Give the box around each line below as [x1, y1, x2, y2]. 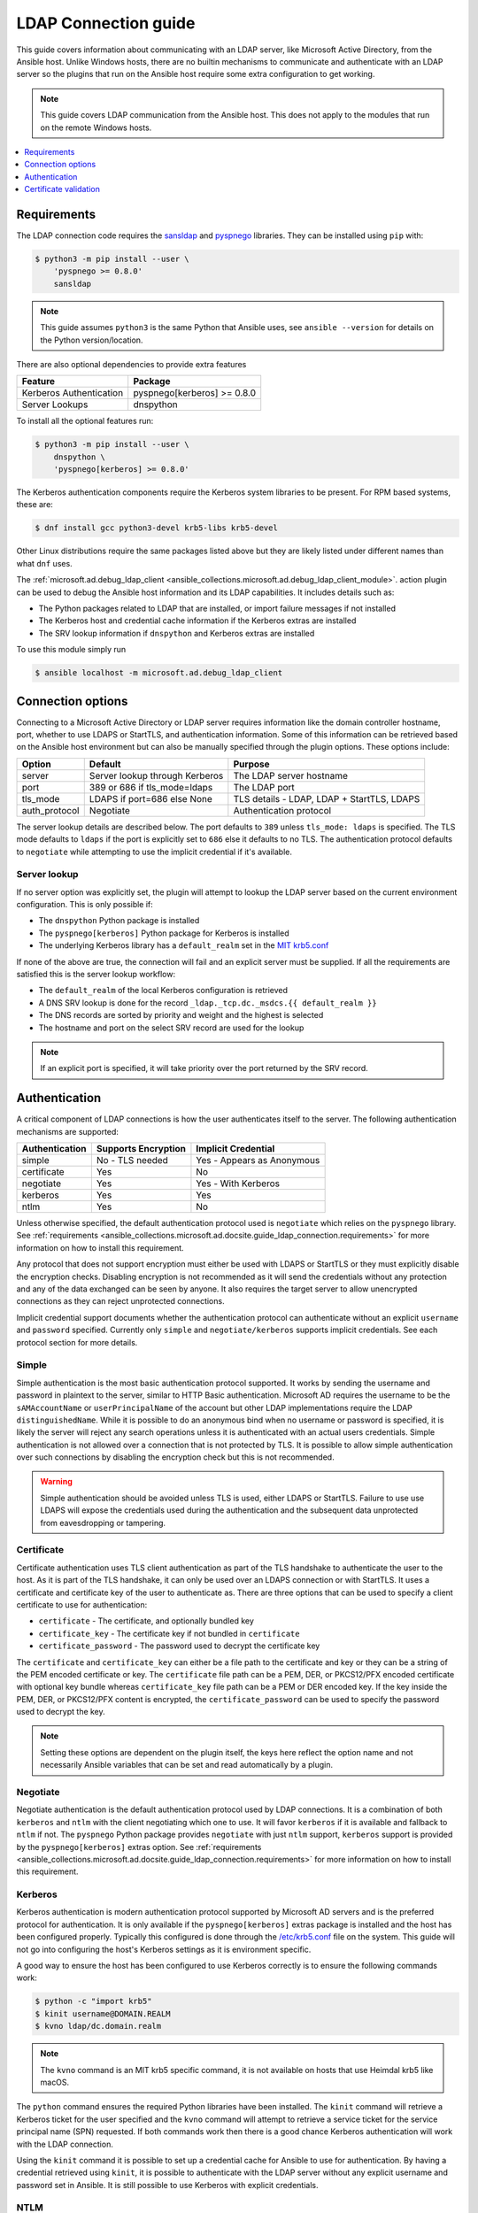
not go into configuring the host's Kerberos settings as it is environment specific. [16, 1944, 312, 1955]
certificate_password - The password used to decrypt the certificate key [38, 1640, 320, 1651]
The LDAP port [233, 781, 296, 793]
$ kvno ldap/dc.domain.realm [35, 2021, 162, 2032]
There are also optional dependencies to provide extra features [16, 359, 247, 369]
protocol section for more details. [16, 1337, 138, 1347]
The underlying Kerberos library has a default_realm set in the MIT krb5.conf [38, 940, 329, 951]
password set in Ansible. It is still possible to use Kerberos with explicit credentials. [16, 2179, 319, 2190]
